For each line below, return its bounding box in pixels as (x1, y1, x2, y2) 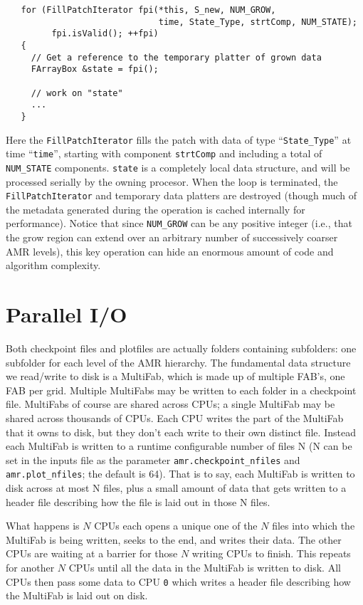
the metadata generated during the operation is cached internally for (6, 201, 305, 216)
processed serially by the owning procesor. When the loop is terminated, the (6, 174, 338, 189)
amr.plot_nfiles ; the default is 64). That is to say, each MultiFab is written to (6, 466, 355, 481)
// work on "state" (31, 88, 123, 98)
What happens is (6, 518, 80, 533)
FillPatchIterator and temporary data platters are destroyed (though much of (6, 188, 357, 203)
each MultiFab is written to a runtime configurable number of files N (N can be (6, 438, 352, 453)
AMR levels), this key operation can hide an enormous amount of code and (6, 243, 334, 258)
